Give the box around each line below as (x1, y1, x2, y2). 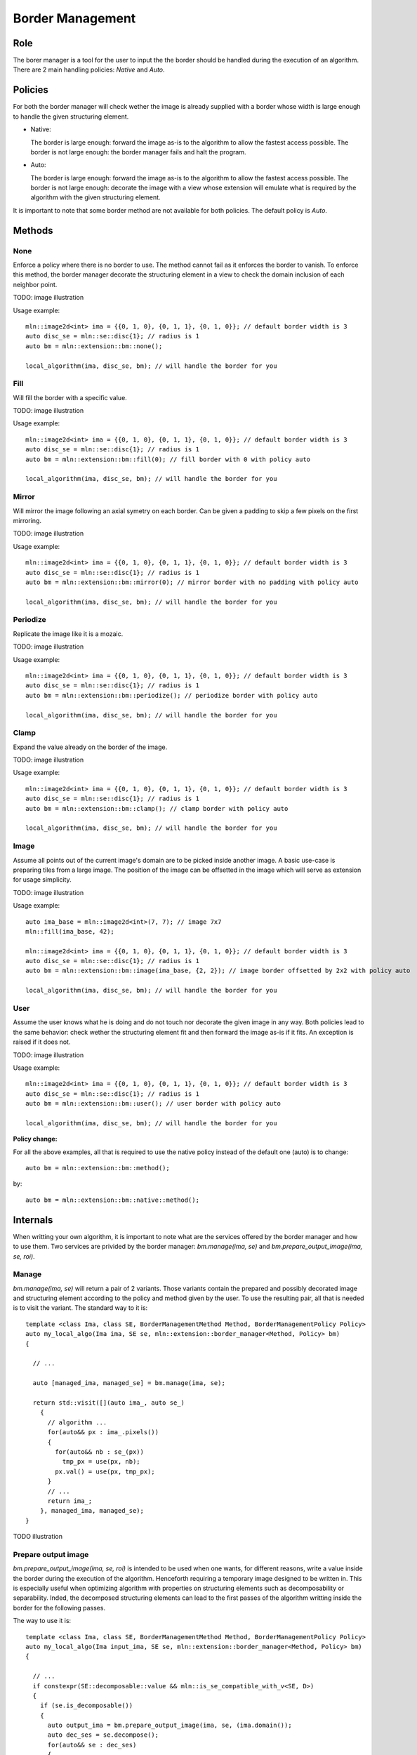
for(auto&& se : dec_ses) (47, 1741, 137, 1749)
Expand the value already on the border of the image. (13, 743, 168, 751)
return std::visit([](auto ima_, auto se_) (32, 1399, 185, 1407)
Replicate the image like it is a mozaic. (13, 629, 124, 638)
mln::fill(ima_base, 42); (25, 927, 115, 935)
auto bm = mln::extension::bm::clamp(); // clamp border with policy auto (25, 804, 289, 812)
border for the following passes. (13, 1603, 105, 1612)
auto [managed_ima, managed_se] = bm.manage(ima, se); (32, 1379, 226, 1387)
